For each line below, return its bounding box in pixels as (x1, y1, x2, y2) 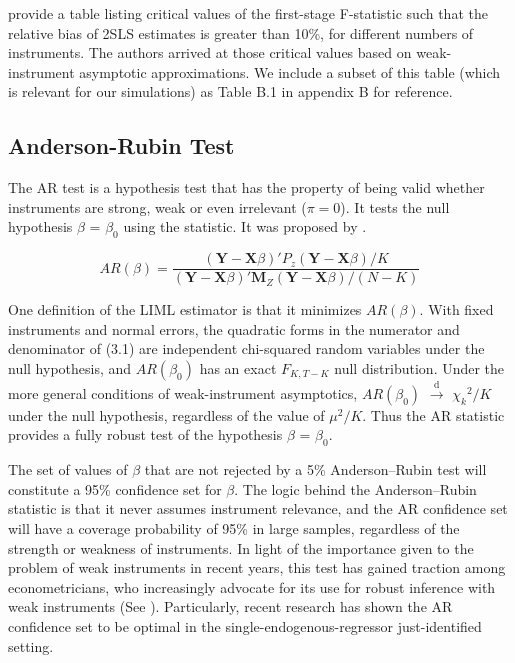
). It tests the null (340, 196, 450, 217)
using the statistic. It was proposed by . (123, 216, 367, 237)
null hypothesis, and (8, 358, 132, 378)
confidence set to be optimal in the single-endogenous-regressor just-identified (8, 615, 482, 636)
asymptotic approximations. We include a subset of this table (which (79, 61, 501, 82)
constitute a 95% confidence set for (8, 478, 222, 499)
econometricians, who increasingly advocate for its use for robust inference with (8, 576, 496, 597)
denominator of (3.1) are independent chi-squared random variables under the (8, 338, 485, 359)
